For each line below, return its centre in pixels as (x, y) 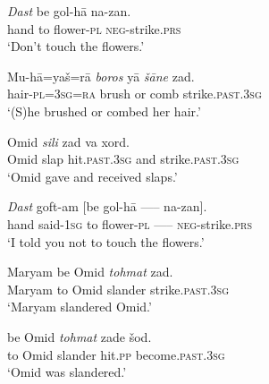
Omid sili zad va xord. (68, 141)
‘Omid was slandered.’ (67, 372)
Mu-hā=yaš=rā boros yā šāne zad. (101, 76)
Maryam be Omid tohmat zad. (90, 272)
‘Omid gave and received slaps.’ (92, 176)
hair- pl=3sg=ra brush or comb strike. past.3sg (134, 94)
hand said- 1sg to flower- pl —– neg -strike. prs (130, 223)
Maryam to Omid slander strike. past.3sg (118, 289)
